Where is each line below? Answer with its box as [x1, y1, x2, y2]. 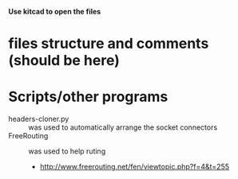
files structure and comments [8, 35, 209, 53]
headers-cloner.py [8, 115, 69, 124]
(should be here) [8, 52, 120, 70]
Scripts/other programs [8, 88, 169, 106]
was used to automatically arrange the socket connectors [28, 123, 218, 132]
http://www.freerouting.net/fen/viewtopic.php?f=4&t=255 [39, 162, 230, 172]
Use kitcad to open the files [8, 7, 101, 16]
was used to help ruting [28, 146, 106, 156]
